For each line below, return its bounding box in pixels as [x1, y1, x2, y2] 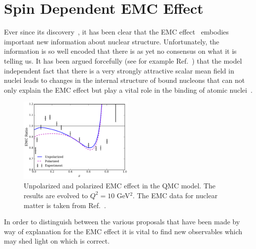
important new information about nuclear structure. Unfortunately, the [4, 36, 219, 46]
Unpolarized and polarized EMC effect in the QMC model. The [24, 180, 216, 191]
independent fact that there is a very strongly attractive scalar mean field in [4, 65, 234, 75]
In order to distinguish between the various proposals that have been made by [4, 216, 240, 227]
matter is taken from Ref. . [24, 200, 106, 210]
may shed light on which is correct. [4, 236, 110, 246]
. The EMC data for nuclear [133, 190, 218, 200]
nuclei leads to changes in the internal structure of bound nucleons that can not [4, 75, 245, 85]
